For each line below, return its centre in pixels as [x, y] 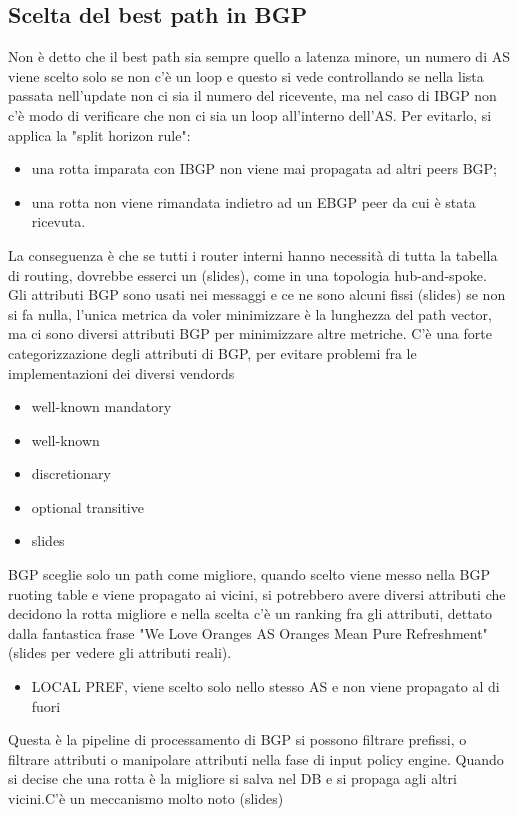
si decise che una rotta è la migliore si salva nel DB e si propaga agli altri [232, 778]
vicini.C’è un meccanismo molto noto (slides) [146, 798]
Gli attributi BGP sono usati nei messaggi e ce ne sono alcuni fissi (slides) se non [257, 294]
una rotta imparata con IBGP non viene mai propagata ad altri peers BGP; [264, 168]
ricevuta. [58, 221]
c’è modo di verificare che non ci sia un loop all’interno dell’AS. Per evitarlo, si [250, 114]
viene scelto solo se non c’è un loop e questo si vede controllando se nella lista [246, 75]
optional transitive [87, 506]
